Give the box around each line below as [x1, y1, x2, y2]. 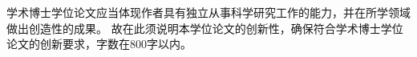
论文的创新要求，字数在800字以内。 [6, 35, 192, 52]
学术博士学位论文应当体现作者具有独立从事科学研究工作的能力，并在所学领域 [6, 4, 411, 20]
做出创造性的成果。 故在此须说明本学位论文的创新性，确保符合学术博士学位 [6, 19, 403, 36]
